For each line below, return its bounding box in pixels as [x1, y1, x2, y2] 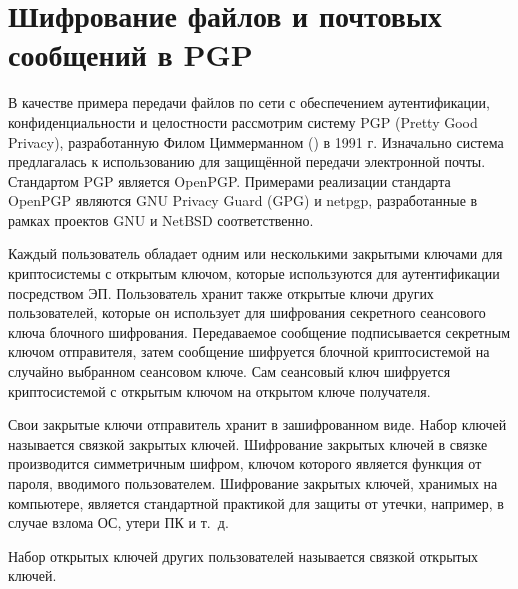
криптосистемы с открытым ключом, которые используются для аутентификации [8, 263, 500, 284]
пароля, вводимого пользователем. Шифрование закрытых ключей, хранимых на [8, 473, 498, 493]
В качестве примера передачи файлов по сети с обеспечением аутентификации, [8, 92, 490, 113]
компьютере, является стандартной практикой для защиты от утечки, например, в [8, 492, 504, 513]
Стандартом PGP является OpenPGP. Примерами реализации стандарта [8, 170, 451, 191]
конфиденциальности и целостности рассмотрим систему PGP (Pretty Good [8, 111, 478, 132]
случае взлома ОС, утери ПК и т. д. [8, 512, 229, 533]
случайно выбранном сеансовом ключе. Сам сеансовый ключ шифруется [8, 361, 451, 382]
